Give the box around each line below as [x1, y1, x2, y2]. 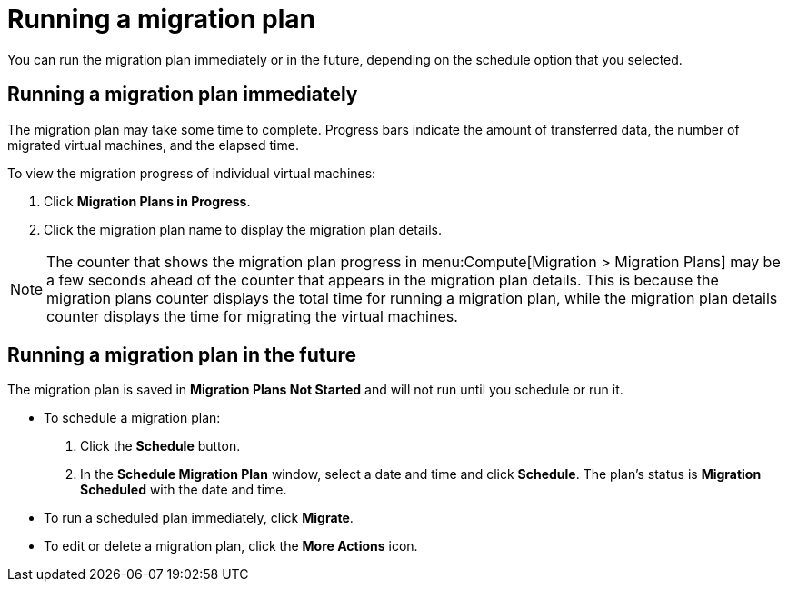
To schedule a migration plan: [44, 410, 221, 426]
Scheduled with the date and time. [80, 482, 287, 498]
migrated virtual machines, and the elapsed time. [7, 136, 299, 153]
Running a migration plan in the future [7, 344, 357, 367]
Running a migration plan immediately [7, 83, 358, 106]
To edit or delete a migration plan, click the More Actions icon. [44, 538, 418, 554]
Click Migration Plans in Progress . [44, 193, 251, 209]
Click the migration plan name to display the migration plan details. [44, 221, 442, 237]
